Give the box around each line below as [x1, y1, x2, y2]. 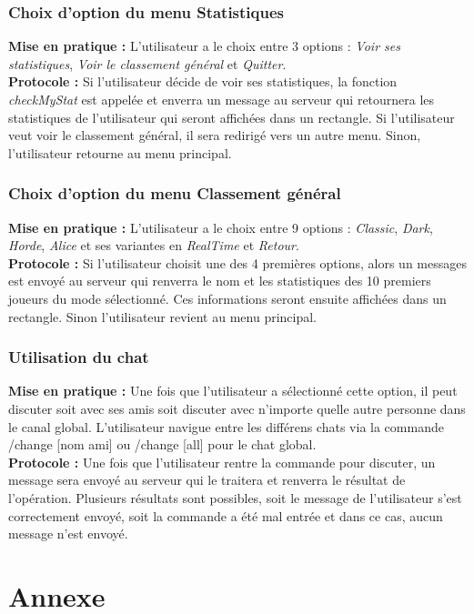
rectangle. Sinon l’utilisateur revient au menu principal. [8, 307, 318, 326]
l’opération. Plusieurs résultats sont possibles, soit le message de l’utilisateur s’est [8, 488, 462, 507]
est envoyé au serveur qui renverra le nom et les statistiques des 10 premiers [8, 271, 431, 290]
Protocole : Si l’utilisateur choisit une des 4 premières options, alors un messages [8, 253, 467, 272]
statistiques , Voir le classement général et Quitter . [8, 54, 287, 73]
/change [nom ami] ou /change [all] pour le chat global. [8, 435, 317, 454]
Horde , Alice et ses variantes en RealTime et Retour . [8, 236, 299, 255]
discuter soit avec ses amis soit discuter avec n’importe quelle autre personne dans [8, 398, 466, 418]
